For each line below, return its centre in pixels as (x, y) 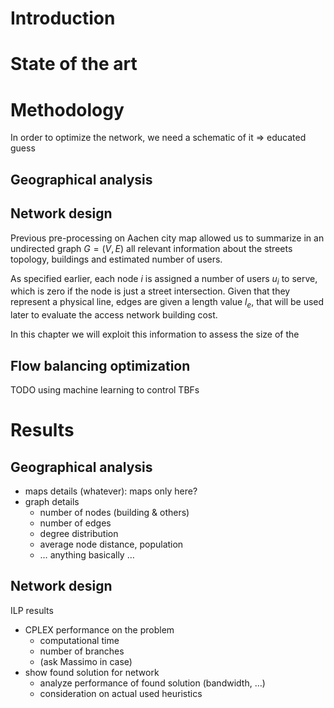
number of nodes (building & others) (114, 512)
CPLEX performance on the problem (99, 629)
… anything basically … (87, 554)
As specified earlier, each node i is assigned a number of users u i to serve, (164, 279)
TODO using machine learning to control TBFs (105, 389)
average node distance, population (111, 544)
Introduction (63, 18)
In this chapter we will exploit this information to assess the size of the (155, 334)
